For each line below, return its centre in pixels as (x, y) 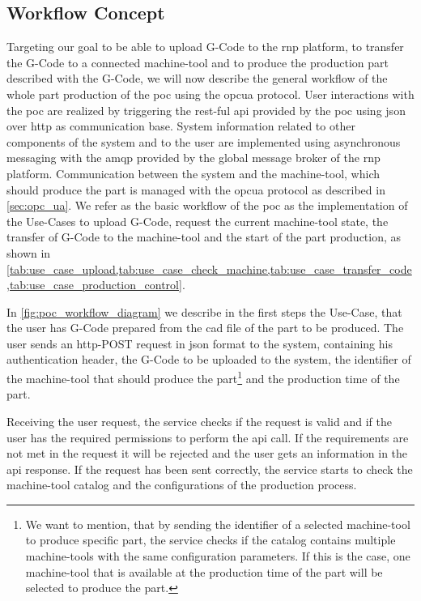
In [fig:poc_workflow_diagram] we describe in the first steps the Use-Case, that (204, 311)
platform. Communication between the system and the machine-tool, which (193, 173)
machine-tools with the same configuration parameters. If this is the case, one (218, 556)
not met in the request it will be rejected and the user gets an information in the (207, 453)
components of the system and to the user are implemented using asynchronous (204, 141)
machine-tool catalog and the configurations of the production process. (182, 485)
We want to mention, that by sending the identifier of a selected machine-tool (218, 524)
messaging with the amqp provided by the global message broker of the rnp (193, 158)
